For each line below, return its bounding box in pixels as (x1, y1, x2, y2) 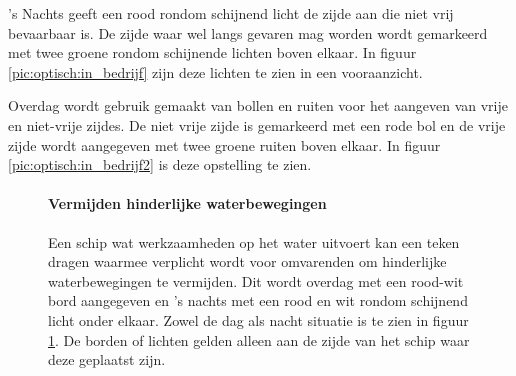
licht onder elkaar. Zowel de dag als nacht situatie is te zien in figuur (48, 309, 469, 330)
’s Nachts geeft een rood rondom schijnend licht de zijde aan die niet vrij (8, 3, 454, 23)
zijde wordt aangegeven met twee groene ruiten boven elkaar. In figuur (8, 134, 441, 155)
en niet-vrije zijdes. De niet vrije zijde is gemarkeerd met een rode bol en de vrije (8, 114, 506, 135)
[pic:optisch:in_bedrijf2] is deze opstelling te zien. (8, 154, 312, 175)
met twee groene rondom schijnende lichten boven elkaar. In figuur (8, 42, 417, 63)
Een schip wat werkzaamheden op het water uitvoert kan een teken (48, 231, 460, 252)
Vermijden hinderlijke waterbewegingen (48, 193, 327, 214)
